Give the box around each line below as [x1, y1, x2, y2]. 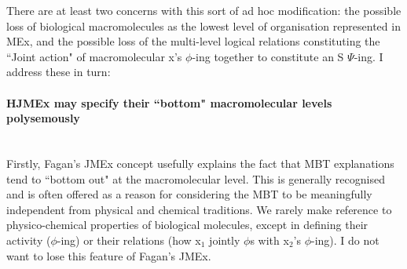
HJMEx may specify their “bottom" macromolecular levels [6, 94, 332, 111]
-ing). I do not [311, 231, 379, 248]
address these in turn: [6, 64, 111, 80]
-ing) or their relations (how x [57, 231, 201, 248]
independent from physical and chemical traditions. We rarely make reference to [6, 201, 392, 217]
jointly [209, 231, 240, 248]
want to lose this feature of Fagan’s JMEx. [6, 247, 211, 264]
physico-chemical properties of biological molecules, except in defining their [6, 216, 368, 233]
